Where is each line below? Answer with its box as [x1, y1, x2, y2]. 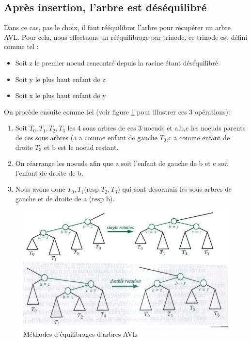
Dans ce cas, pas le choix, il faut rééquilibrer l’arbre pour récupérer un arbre [4, 22, 231, 33]
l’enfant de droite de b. [15, 167, 83, 178]
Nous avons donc [15, 184, 65, 194]
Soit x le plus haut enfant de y [15, 90, 106, 100]
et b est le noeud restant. [44, 142, 119, 152]
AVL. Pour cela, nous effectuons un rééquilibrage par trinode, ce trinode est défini [4, 32, 248, 42]
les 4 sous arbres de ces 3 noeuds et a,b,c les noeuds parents [67, 123, 246, 133]
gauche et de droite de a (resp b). [15, 193, 115, 203]
